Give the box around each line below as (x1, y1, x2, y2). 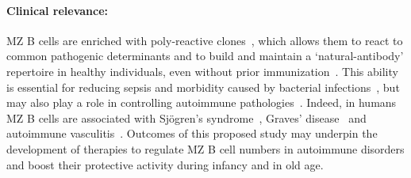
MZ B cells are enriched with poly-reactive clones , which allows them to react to (6, 32, 403, 48)
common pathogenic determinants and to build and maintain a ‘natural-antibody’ (6, 47, 404, 64)
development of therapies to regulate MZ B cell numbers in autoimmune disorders (6, 140, 405, 157)
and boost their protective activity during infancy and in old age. (6, 156, 324, 172)
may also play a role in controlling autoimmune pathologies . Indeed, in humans (6, 94, 397, 111)
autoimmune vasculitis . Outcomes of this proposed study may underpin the (6, 125, 378, 142)
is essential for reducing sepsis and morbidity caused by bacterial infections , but (6, 78, 400, 95)
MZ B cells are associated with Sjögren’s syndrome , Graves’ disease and (6, 109, 367, 126)
